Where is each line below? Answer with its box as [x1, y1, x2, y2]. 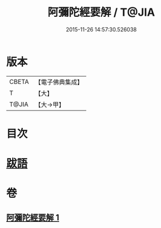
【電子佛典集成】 [34, 78, 83, 86]
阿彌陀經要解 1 [6, 212, 60, 223]
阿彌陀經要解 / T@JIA [47, 5, 156, 19]
